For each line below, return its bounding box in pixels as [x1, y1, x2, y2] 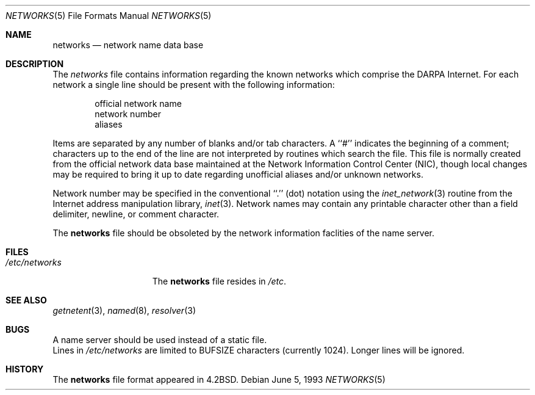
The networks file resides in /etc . [152, 276, 287, 286]
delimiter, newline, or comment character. [52, 209, 220, 219]
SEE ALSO [5, 295, 47, 305]
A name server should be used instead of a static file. [52, 335, 267, 345]
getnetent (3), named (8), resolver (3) [52, 305, 196, 316]
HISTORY [5, 364, 44, 374]
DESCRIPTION [5, 59, 64, 69]
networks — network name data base [52, 40, 204, 50]
